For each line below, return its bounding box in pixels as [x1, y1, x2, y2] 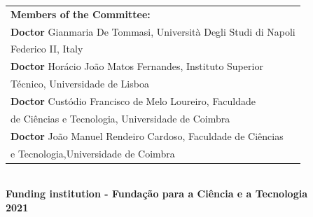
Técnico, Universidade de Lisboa [11, 76, 149, 91]
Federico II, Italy [11, 41, 83, 56]
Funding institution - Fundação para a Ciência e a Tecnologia [6, 186, 307, 201]
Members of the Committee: [11, 6, 151, 21]
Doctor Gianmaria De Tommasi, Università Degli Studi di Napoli [11, 24, 295, 38]
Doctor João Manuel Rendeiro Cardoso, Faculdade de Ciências [11, 128, 284, 143]
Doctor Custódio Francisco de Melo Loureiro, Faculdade [11, 93, 256, 108]
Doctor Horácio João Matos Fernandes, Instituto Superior [11, 59, 263, 73]
